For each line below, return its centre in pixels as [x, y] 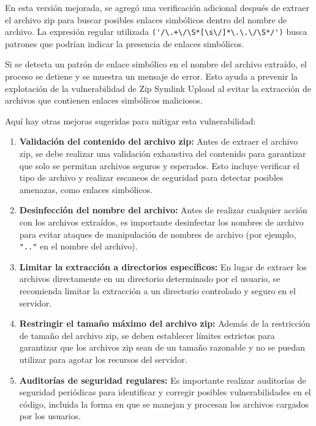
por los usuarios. [50, 416]
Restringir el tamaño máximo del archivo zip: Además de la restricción [165, 323]
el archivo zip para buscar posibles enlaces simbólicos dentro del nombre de [146, 19]
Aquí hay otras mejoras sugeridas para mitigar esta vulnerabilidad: [130, 120]
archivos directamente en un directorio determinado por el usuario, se [150, 279]
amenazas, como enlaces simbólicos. [86, 189]
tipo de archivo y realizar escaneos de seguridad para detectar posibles [151, 177]
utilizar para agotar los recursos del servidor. [103, 359]
